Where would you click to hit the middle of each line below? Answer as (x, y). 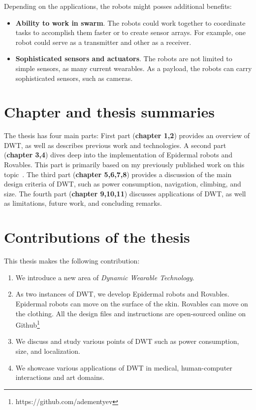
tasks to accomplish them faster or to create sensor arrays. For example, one (131, 32)
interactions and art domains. (60, 377)
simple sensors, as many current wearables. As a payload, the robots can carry (134, 68)
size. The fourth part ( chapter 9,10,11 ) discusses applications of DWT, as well (125, 193)
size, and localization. (48, 351)
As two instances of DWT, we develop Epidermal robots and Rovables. (122, 294)
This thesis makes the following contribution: (72, 261)
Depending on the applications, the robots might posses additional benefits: (118, 6)
